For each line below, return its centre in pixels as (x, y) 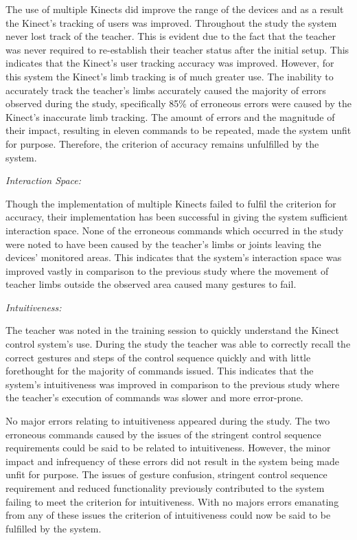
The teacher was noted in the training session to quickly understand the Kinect (172, 330)
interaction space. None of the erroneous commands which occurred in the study (175, 230)
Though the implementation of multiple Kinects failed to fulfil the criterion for (171, 203)
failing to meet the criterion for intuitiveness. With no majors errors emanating (172, 501)
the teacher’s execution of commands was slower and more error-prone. (154, 397)
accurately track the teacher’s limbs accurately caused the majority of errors (166, 90)
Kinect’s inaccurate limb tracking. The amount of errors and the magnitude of (170, 116)
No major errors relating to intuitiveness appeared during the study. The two (168, 421)
